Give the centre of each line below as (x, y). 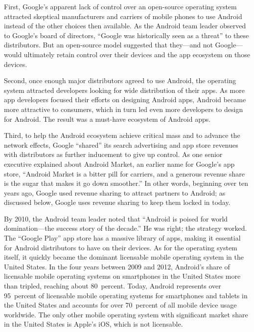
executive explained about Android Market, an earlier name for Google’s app (119, 164)
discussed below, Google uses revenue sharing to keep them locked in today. (117, 202)
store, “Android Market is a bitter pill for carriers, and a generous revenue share (124, 173)
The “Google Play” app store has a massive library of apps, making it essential (122, 238)
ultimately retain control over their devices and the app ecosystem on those (137, 54)
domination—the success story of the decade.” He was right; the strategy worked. (126, 228)
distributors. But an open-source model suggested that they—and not (108, 45)
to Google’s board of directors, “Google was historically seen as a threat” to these (127, 35)
